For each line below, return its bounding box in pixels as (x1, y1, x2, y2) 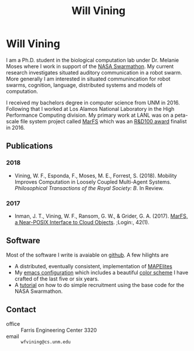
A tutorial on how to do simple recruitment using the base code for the (14, 281, 185, 288)
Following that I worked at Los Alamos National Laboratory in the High (6, 105, 175, 112)
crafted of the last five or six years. (14, 275, 100, 282)
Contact (6, 305, 36, 315)
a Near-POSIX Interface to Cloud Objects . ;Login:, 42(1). (14, 218, 149, 225)
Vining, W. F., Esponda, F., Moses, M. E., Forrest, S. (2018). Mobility (14, 172, 177, 179)
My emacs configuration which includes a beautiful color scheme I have (14, 269, 189, 276)
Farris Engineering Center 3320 (21, 326, 97, 333)
